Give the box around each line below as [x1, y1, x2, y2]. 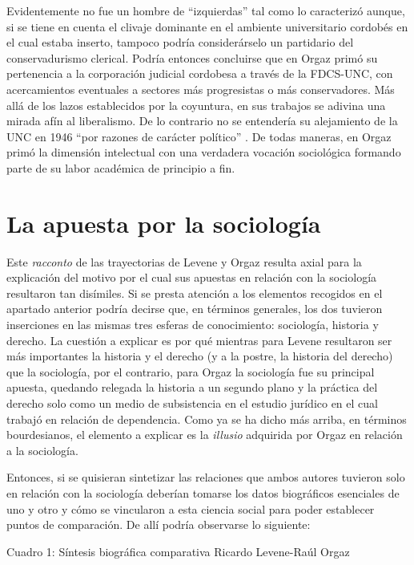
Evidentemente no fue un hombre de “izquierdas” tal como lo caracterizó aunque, [6, 2, 405, 18]
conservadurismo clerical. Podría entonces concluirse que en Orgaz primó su [6, 49, 378, 66]
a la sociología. [6, 441, 78, 458]
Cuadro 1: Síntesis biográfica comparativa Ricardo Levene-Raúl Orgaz [6, 543, 350, 559]
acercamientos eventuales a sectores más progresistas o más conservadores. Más [6, 80, 395, 97]
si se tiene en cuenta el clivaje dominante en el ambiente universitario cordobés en [6, 18, 408, 35]
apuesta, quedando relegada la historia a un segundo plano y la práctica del [6, 379, 378, 396]
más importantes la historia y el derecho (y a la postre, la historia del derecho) [6, 348, 393, 364]
